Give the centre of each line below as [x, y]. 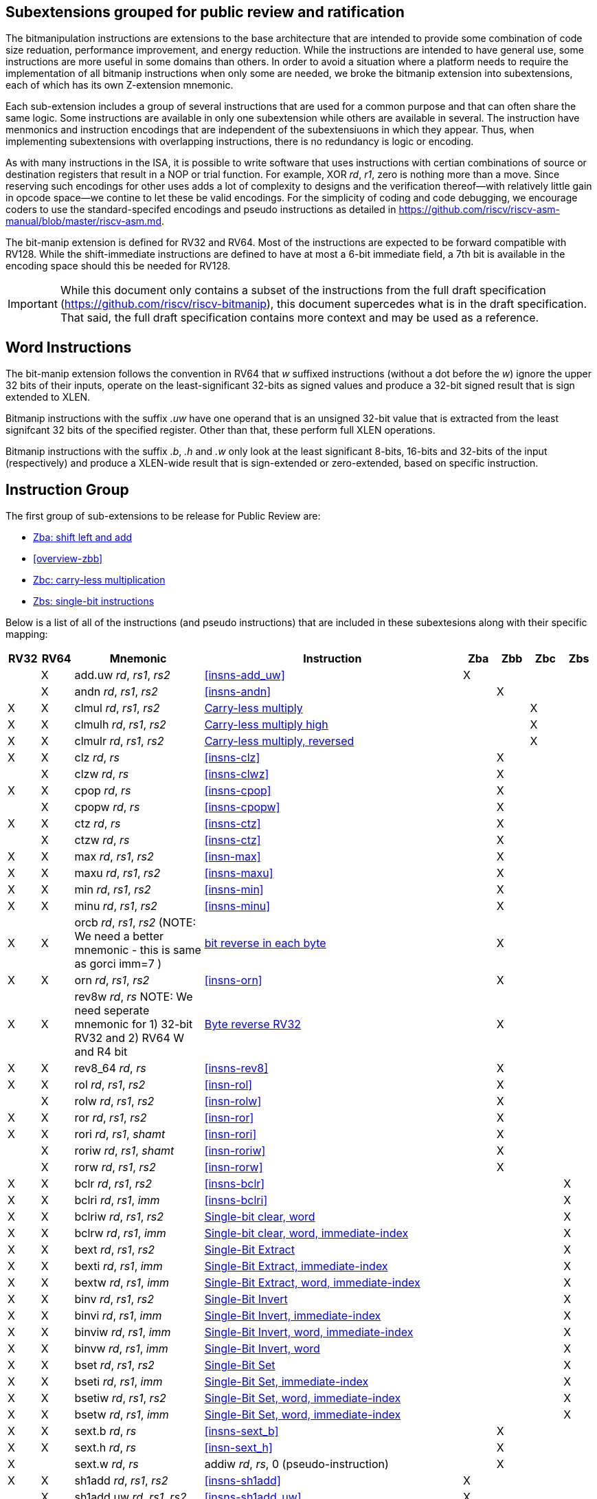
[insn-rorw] [234, 1167]
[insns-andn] [238, 692]
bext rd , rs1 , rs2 [115, 1250]
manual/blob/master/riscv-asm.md [83, 221]
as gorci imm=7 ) [118, 964]
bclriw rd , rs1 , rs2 [119, 1217]
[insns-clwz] [237, 774]
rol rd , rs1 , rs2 [110, 1085]
